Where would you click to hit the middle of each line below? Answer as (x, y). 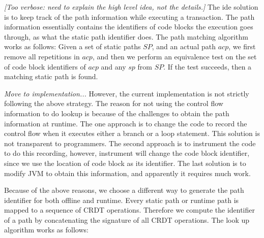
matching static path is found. (51, 76)
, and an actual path (184, 46)
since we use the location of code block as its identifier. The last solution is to (125, 163)
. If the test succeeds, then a (208, 66)
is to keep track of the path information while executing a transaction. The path (129, 16)
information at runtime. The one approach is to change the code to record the (126, 123)
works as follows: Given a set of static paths (72, 46)
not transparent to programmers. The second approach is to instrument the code (130, 143)
